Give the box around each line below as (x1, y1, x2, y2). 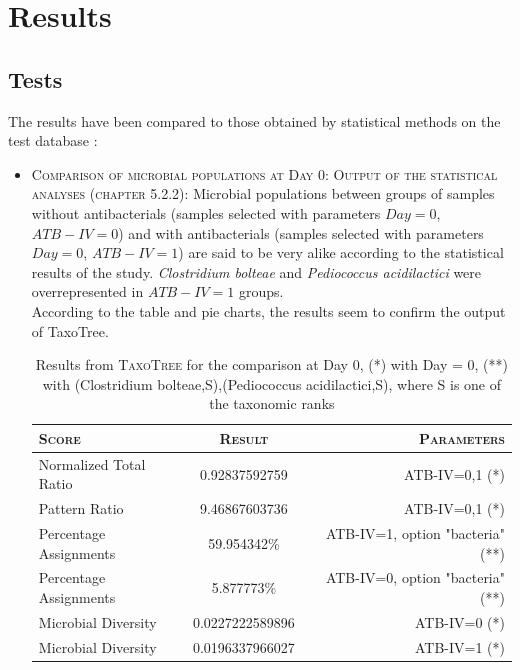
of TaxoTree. (31, 320, 109, 341)
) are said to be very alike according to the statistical (178, 242, 504, 263)
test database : (8, 130, 98, 151)
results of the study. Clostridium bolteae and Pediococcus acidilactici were (31, 261, 482, 282)
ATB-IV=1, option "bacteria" (325, 523, 505, 544)
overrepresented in (31, 281, 144, 302)
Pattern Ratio (38, 498, 124, 519)
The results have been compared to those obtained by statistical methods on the (8, 110, 501, 131)
